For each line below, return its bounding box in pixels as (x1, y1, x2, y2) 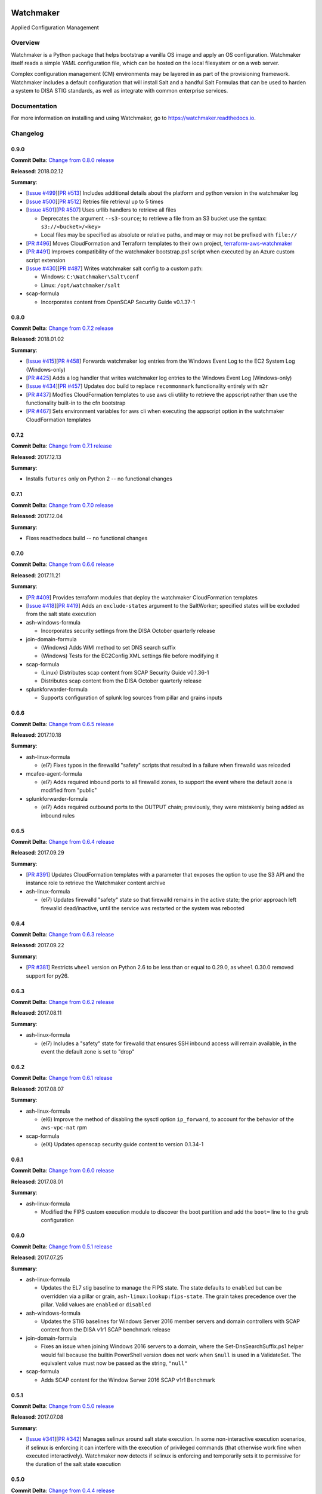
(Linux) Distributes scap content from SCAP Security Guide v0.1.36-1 (41, 669, 209, 676)
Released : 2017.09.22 (11, 942, 64, 949)
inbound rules (41, 812, 75, 819)
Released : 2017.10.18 (11, 731, 62, 739)
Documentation (11, 102, 57, 110)
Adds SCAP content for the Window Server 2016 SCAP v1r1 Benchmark (41, 1376, 215, 1383)
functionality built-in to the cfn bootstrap (26, 399, 126, 406)
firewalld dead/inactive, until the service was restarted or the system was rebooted (41, 904, 244, 911)
